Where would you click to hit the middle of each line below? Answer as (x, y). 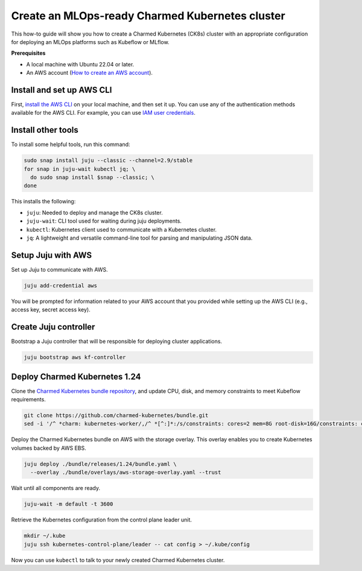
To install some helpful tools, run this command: (71, 144)
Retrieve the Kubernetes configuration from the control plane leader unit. (102, 520)
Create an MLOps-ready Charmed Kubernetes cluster (148, 16)
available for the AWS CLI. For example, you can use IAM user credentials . (103, 113)
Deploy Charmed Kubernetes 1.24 (76, 376)
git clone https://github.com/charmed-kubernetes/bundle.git (116, 416)
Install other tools (45, 130)
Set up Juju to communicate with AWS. (59, 269)
